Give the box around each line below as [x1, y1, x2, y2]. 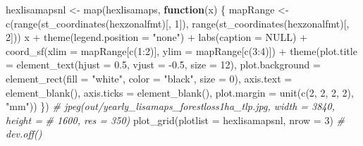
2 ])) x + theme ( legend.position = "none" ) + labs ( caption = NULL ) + [6, 30, 308, 44]
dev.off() [6, 126, 42, 141]
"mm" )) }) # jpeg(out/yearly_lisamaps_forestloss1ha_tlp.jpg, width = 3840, [6, 99, 335, 114]
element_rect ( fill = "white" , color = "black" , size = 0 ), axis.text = [6, 71, 293, 85]
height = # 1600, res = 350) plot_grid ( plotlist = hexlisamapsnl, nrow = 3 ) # [6, 112, 345, 127]
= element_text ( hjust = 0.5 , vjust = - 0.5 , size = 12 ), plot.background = [6, 57, 321, 72]
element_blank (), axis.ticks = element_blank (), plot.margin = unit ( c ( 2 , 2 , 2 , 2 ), [6, 85, 354, 99]
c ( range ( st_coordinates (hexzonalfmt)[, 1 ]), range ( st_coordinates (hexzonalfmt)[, [6, 16, 350, 30]
